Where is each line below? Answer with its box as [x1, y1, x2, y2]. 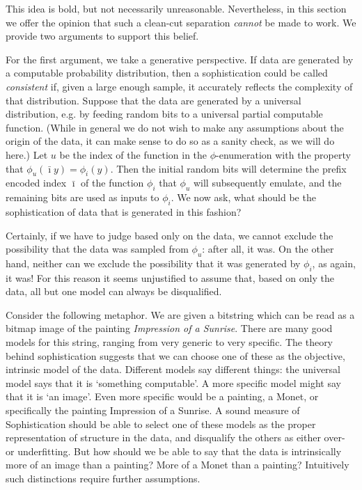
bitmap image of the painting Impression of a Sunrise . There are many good [6, 321, 333, 335]
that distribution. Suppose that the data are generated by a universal [6, 93, 301, 107]
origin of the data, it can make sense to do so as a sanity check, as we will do [6, 134, 335, 148]
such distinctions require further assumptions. [6, 471, 200, 486]
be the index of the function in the [59, 147, 207, 161]
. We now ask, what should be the [171, 190, 316, 205]
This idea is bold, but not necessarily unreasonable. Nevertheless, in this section [6, 1, 347, 15]
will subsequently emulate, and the [193, 175, 342, 190]
